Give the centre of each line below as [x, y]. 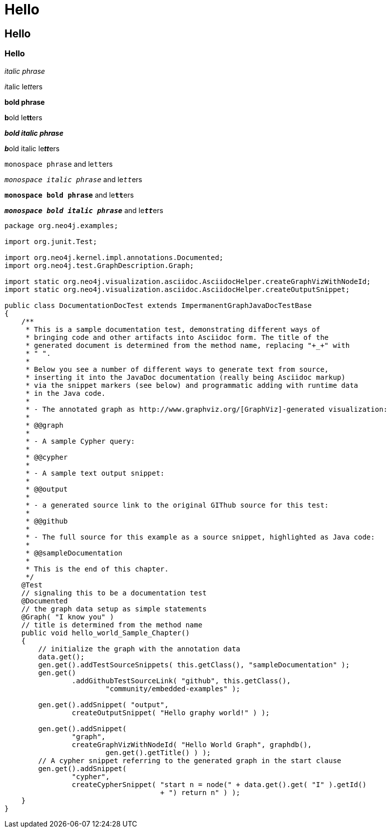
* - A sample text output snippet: [95, 473]
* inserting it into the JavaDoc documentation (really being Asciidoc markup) [186, 377]
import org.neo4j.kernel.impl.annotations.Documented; [114, 257]
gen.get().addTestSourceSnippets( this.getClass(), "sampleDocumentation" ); [194, 665]
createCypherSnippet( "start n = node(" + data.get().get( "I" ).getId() [219, 784]
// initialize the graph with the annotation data [139, 649]
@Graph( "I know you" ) [68, 617]
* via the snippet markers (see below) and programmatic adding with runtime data [192, 385]
